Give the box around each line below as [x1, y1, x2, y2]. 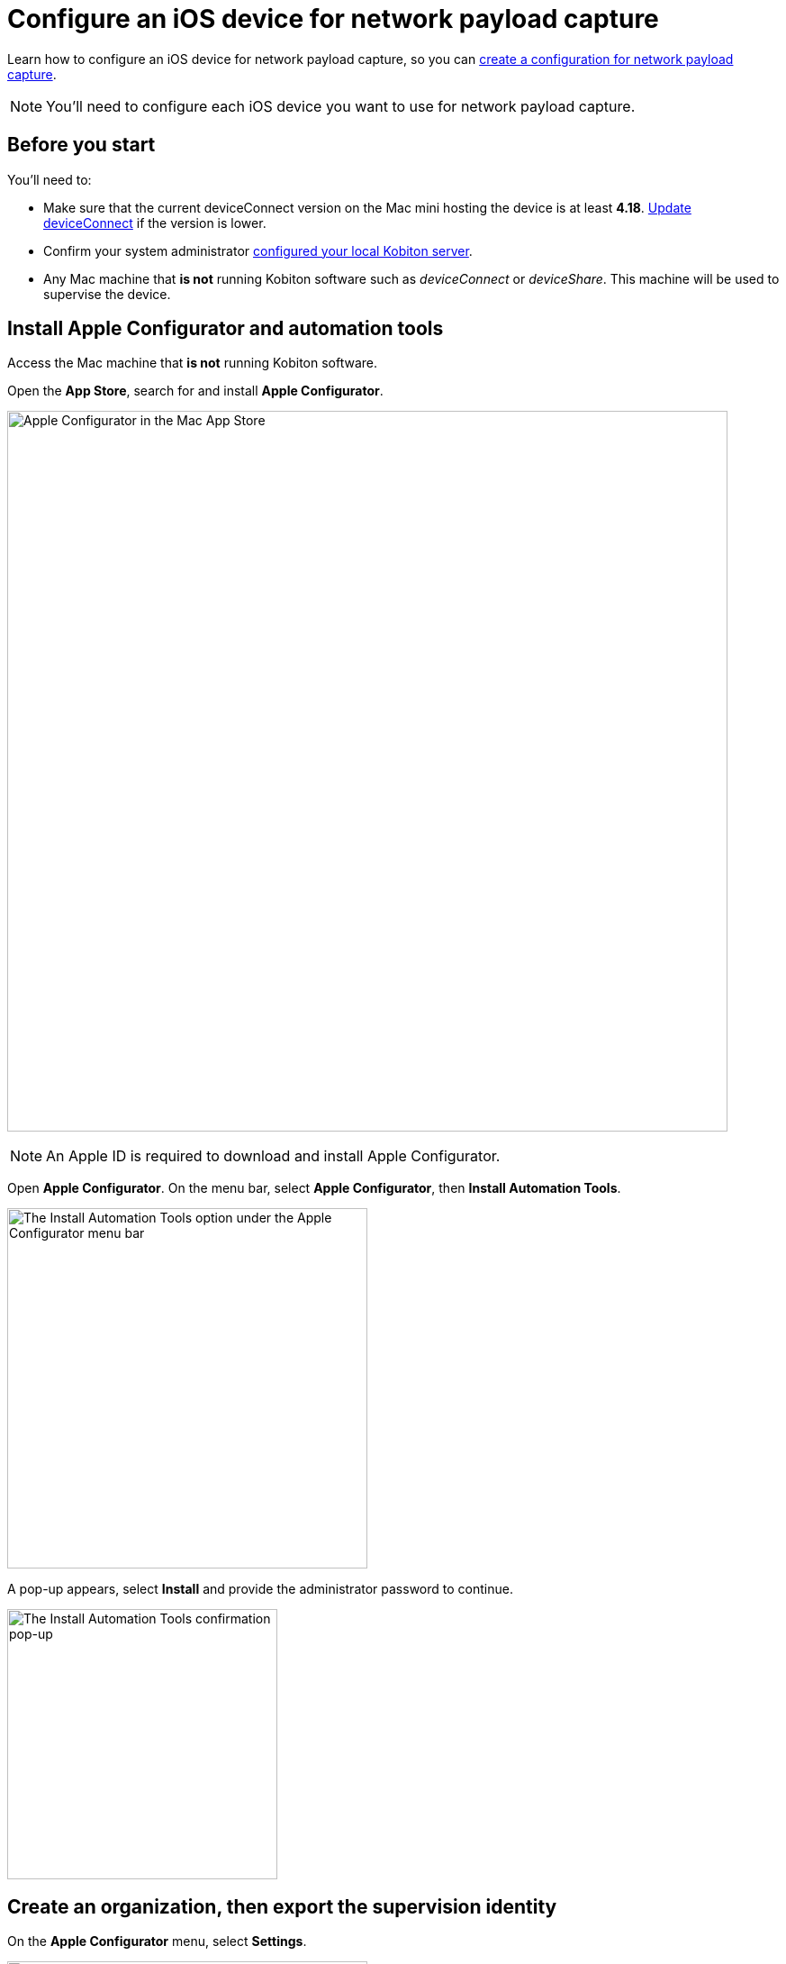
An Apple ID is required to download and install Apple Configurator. [46, 1147, 501, 1166]
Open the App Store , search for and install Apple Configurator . [7, 383, 384, 399]
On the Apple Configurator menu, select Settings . [7, 1933, 307, 1950]
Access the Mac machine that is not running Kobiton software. [7, 355, 378, 371]
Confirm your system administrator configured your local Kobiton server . [43, 242, 473, 259]
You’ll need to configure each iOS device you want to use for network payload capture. [46, 96, 636, 115]
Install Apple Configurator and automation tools [7, 317, 444, 341]
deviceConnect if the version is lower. [43, 214, 267, 231]
